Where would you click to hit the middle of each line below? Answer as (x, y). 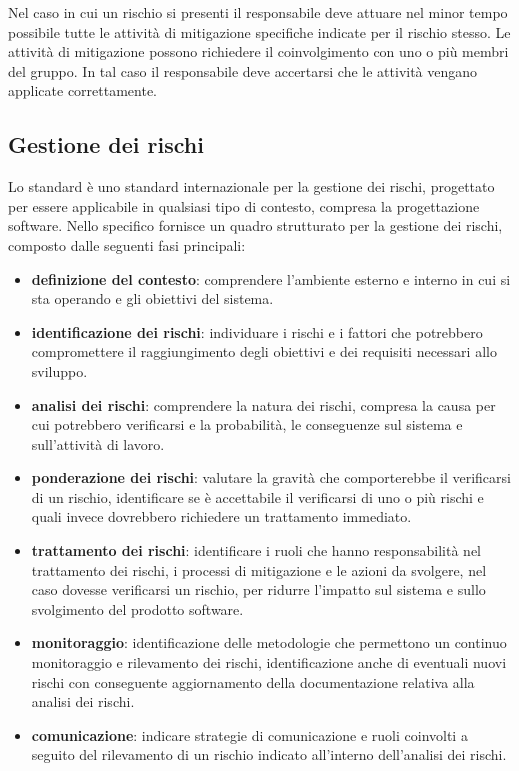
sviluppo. (59, 370)
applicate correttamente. (83, 90)
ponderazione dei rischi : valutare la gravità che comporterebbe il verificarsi (271, 477)
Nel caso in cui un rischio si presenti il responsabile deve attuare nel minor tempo (258, 12)
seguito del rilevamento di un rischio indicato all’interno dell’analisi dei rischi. (269, 754)
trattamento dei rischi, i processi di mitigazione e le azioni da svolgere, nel (259, 569)
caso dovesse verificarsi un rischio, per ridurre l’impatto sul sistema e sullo (258, 589)
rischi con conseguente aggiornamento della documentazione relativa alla (253, 681)
